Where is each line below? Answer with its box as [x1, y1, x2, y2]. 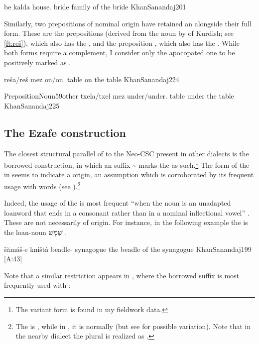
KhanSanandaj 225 [4, 100, 60, 111]
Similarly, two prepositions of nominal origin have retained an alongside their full [4, 18, 252, 28]
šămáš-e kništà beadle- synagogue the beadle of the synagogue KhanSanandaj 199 [4, 243, 252, 254]
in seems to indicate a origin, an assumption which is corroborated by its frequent [4, 169, 254, 180]
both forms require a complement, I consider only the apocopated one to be [4, 47, 235, 58]
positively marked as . [4, 57, 71, 67]
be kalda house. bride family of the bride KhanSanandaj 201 [4, 1, 186, 11]
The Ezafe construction [4, 124, 126, 140]
